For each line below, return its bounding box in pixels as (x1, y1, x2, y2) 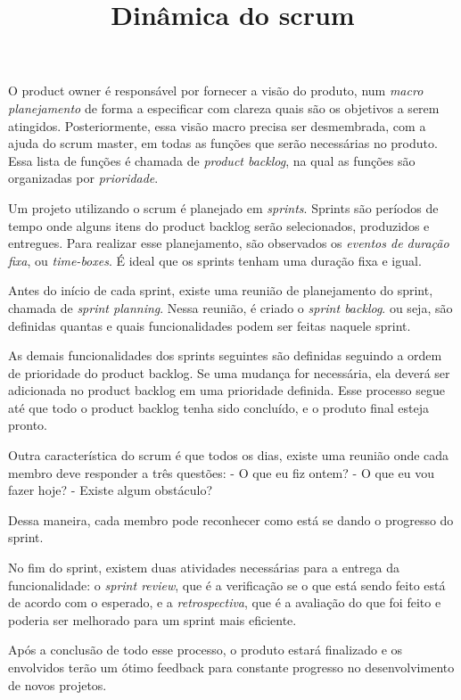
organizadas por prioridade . (8, 169, 159, 187)
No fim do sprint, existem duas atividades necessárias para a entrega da (8, 558, 399, 577)
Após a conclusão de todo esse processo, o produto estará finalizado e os (8, 640, 403, 659)
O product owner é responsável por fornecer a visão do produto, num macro (8, 81, 424, 100)
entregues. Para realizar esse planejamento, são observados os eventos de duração (8, 234, 449, 252)
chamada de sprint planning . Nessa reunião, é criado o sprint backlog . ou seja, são (8, 298, 453, 317)
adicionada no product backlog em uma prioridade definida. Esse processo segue (8, 381, 445, 399)
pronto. (8, 416, 48, 434)
